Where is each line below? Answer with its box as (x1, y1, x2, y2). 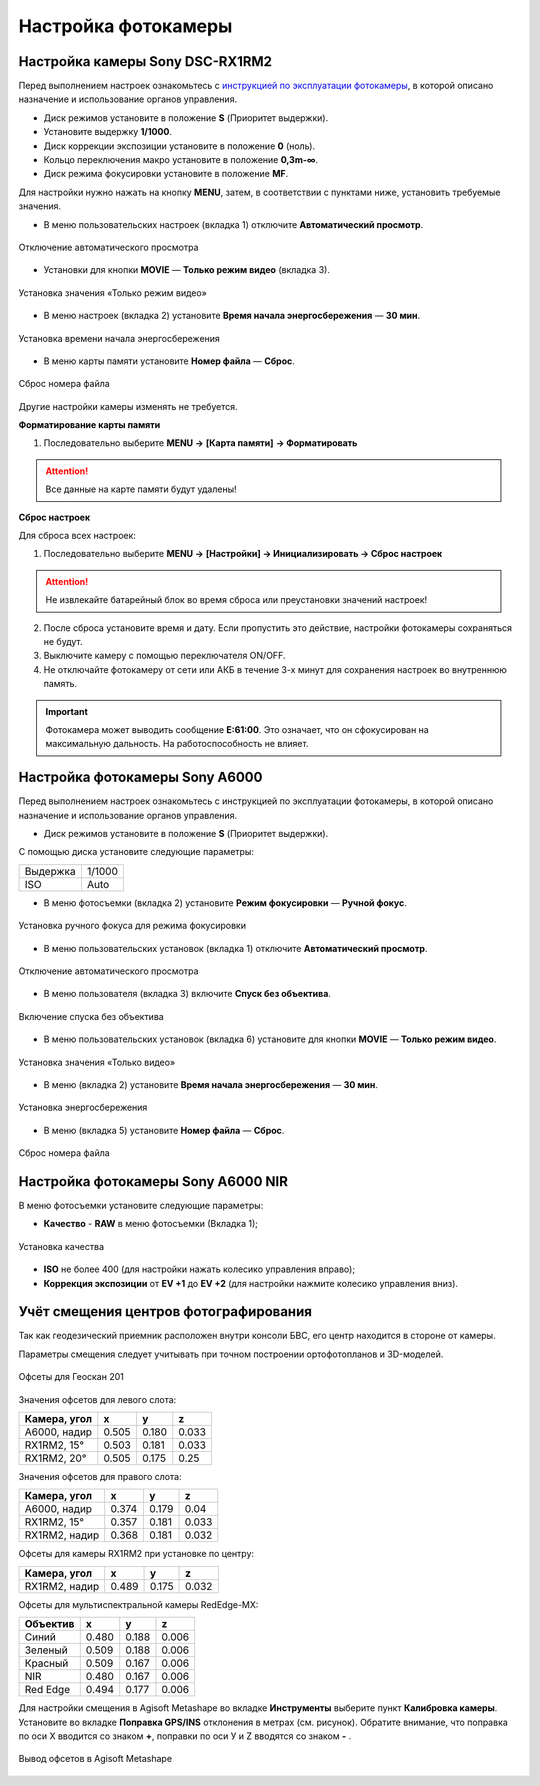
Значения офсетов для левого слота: (18, 1393, 177, 1405)
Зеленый (24, 1643, 69, 1657)
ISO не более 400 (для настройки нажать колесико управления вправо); (43, 1263, 355, 1275)
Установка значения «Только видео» (18, 1056, 176, 1068)
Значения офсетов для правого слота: (18, 1471, 182, 1483)
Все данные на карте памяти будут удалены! (45, 483, 237, 495)
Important (45, 705, 89, 717)
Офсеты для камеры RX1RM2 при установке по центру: (18, 1548, 255, 1560)
